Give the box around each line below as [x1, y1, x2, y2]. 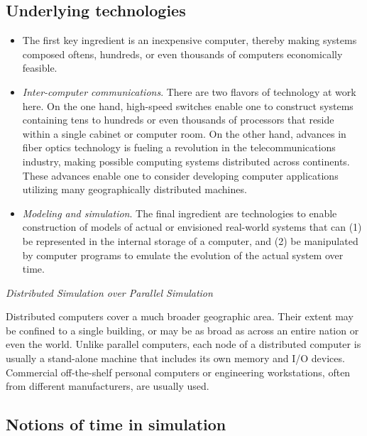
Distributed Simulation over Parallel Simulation [6, 285, 213, 300]
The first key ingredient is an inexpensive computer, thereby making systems [22, 33, 357, 48]
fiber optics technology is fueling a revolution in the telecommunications [22, 140, 336, 155]
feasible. [22, 60, 57, 75]
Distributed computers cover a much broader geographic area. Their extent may [6, 309, 354, 324]
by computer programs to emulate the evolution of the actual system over [22, 247, 344, 262]
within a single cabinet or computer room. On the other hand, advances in [22, 126, 346, 141]
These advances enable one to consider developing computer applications [22, 168, 339, 182]
